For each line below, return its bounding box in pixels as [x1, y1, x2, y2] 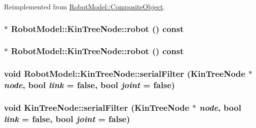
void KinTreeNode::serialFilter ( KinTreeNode [4, 101, 189, 113]
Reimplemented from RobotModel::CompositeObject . [4, 1, 165, 11]
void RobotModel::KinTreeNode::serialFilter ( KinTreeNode [4, 67, 246, 80]
